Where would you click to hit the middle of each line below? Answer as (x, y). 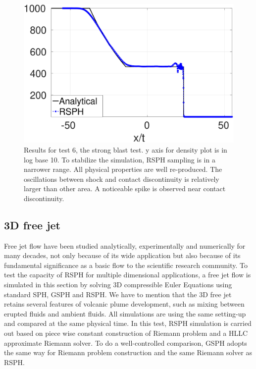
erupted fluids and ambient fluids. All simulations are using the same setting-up (125, 313)
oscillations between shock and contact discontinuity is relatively (122, 179)
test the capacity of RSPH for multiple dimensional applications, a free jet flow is (128, 275)
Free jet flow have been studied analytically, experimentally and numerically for (125, 245)
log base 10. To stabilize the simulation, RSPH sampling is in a (120, 159)
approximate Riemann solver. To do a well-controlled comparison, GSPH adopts (126, 343)
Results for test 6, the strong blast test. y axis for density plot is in (126, 149)
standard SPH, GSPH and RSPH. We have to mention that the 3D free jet (118, 294)
